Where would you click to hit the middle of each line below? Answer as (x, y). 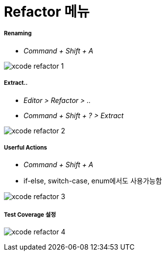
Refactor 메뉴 (47, 12)
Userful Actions (26, 147)
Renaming (18, 34)
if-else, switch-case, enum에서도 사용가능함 (93, 181)
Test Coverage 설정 (30, 215)
